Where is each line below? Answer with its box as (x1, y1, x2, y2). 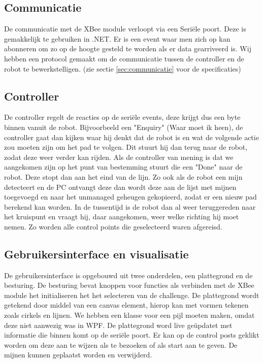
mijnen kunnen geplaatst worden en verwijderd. (4, 349, 152, 360)
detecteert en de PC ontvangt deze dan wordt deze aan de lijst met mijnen (4, 181, 237, 192)
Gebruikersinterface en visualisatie (4, 246, 189, 261)
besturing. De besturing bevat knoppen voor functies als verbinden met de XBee (4, 280, 254, 290)
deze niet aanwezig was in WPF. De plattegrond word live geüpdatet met (4, 319, 233, 330)
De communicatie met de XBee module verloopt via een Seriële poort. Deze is (4, 23, 246, 34)
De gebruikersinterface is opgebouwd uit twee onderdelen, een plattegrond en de (4, 270, 253, 280)
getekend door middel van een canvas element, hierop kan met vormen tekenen (4, 300, 249, 310)
